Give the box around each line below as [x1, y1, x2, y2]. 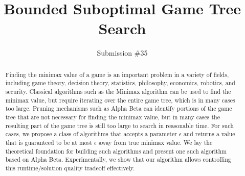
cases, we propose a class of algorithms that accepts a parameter [5, 130, 177, 138]
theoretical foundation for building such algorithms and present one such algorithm [5, 146, 227, 155]
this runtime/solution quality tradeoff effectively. [5, 163, 135, 172]
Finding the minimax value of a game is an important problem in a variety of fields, [5, 70, 229, 79]
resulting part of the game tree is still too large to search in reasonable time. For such [5, 121, 234, 130]
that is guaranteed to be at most [5, 138, 93, 146]
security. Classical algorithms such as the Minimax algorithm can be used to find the [5, 87, 231, 96]
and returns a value [183, 130, 235, 138]
